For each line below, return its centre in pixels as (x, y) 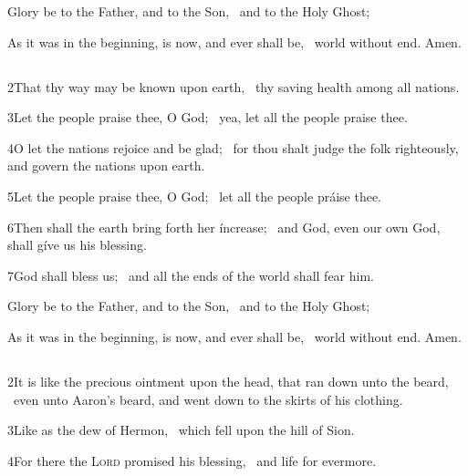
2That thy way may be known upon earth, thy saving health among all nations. (234, 86)
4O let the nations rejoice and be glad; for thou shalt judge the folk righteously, (233, 147)
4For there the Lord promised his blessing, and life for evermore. (192, 460)
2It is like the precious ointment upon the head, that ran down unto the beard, (228, 381)
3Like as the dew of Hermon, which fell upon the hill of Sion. (181, 430)
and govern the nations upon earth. (106, 166)
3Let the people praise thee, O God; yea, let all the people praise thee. (208, 117)
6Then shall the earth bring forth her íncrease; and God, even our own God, (224, 227)
